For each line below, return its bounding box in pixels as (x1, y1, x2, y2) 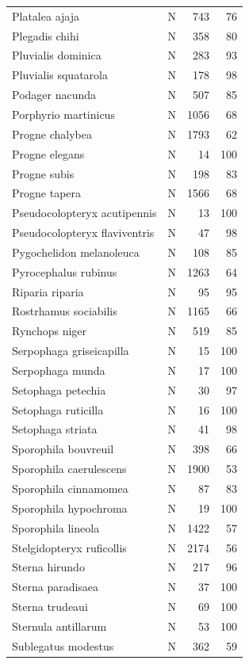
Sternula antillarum (12, 617, 107, 634)
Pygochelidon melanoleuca (12, 243, 140, 260)
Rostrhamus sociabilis (12, 303, 117, 319)
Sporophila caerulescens (12, 460, 127, 477)
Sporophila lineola (12, 519, 100, 536)
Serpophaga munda (12, 361, 105, 378)
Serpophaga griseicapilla (12, 342, 129, 359)
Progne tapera (12, 185, 82, 201)
